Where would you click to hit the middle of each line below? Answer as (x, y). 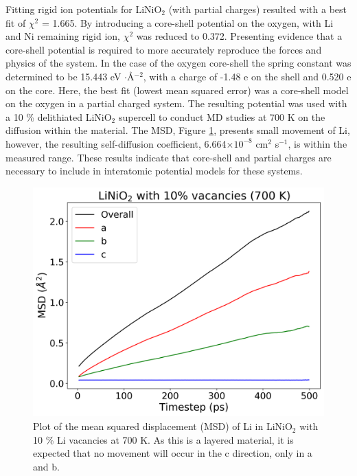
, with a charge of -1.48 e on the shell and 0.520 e (247, 76)
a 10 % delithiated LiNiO (59, 116)
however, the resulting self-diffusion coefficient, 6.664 (116, 143)
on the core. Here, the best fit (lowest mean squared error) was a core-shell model (177, 90)
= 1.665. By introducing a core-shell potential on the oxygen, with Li (187, 22)
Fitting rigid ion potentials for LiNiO (84, 9)
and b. (46, 466)
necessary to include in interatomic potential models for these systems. (154, 171)
